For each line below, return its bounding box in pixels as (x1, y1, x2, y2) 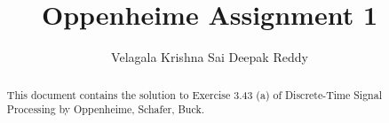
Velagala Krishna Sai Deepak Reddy (111, 48, 308, 66)
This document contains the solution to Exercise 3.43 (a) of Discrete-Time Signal (6, 87, 382, 102)
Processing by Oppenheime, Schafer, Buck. (6, 102, 204, 117)
